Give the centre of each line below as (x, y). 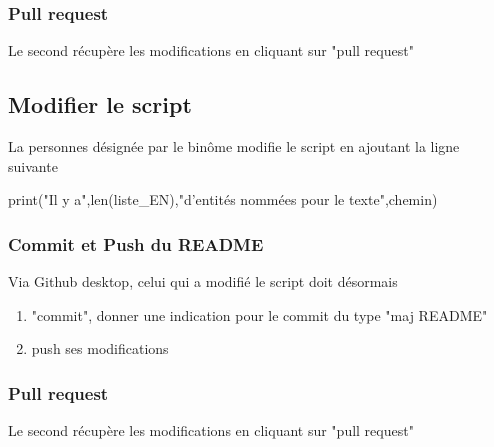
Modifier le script (100, 104)
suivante (33, 165)
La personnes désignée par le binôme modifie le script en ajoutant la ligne (234, 146)
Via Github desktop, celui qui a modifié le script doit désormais (203, 281)
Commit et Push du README (136, 243)
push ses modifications (100, 348)
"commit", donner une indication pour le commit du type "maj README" (259, 314)
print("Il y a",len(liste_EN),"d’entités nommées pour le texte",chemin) (223, 199)
